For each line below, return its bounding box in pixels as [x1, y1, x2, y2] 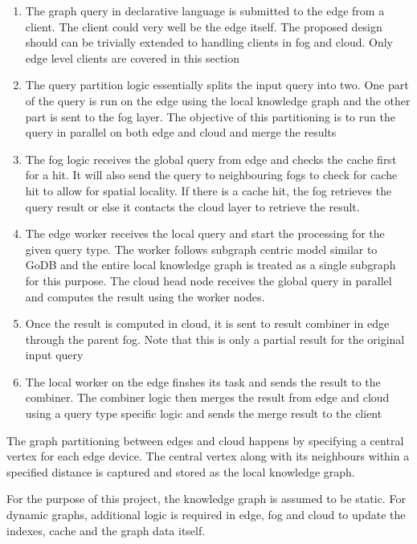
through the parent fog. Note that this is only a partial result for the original [25, 330, 405, 347]
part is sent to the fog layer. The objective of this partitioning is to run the [25, 108, 395, 125]
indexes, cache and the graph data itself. [6, 522, 206, 538]
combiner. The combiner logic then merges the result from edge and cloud [25, 389, 390, 406]
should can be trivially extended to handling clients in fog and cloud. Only [25, 34, 394, 51]
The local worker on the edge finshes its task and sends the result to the [25, 373, 381, 390]
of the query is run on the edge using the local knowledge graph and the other [25, 92, 411, 108]
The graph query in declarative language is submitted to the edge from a [25, 2, 385, 18]
